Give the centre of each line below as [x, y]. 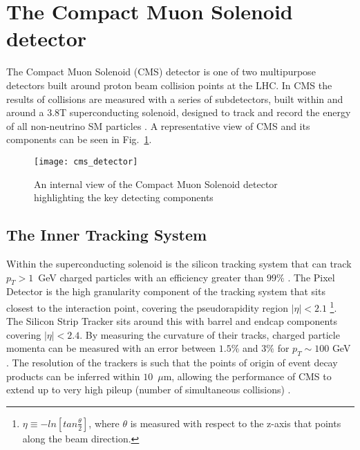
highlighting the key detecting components [124, 197]
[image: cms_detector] [86, 161]
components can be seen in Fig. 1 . [79, 139]
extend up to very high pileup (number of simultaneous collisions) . [149, 390]
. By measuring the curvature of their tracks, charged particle [210, 334]
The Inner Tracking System [107, 235]
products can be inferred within [73, 376]
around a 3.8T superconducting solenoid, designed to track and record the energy [179, 112]
